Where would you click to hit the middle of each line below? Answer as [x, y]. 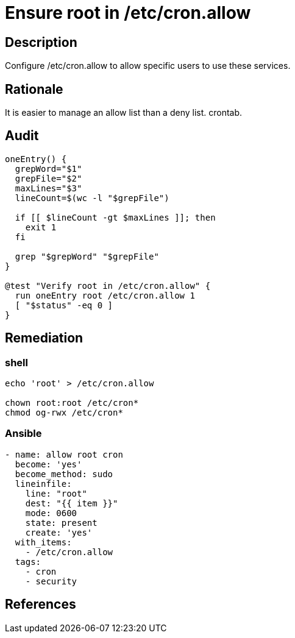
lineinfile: [43, 484]
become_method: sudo [64, 474]
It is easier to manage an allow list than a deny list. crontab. [124, 113]
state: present [61, 523]
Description [41, 42]
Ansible [23, 434]
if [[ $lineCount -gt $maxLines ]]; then [115, 217]
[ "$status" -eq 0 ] [64, 305]
